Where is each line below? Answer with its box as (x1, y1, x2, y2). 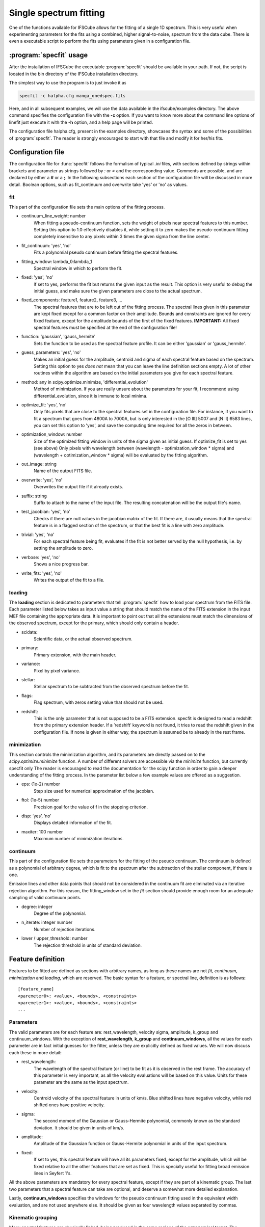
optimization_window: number (21, 431, 82, 437)
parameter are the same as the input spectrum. (33, 1079, 129, 1085)
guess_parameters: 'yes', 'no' (21, 349, 81, 355)
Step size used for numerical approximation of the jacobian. (33, 788, 155, 794)
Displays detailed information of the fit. (33, 820, 112, 826)
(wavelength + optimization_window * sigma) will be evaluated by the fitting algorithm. (33, 452, 208, 458)
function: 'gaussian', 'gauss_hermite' (21, 334, 96, 340)
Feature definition (9, 955, 65, 963)
